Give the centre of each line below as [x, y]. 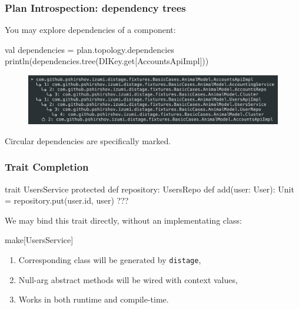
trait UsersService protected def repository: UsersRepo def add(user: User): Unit [149, 189]
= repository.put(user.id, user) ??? [67, 200]
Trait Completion [47, 167]
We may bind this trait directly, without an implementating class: [123, 220]
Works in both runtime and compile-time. [94, 299]
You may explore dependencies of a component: [90, 30]
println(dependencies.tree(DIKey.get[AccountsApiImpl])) [107, 61]
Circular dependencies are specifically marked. [88, 140]
